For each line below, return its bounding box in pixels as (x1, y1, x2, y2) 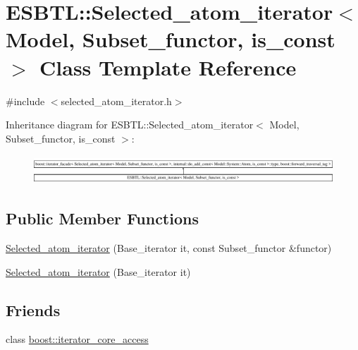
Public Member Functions (6, 207, 199, 229)
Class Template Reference (39, 52, 297, 81)
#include (6, 93, 45, 108)
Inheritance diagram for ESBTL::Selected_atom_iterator (6, 117, 254, 132)
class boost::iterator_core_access (6, 332, 149, 346)
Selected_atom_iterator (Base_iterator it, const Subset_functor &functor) (6, 241, 332, 255)
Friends (6, 298, 61, 320)
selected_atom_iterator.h (61, 93, 172, 108)
